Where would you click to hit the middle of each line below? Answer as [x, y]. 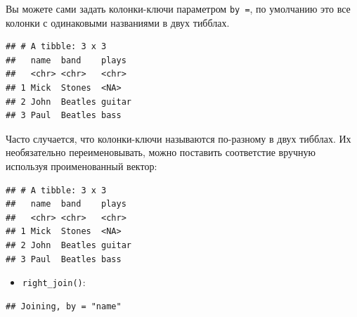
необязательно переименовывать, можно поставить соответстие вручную [161, 152]
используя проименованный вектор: [82, 166]
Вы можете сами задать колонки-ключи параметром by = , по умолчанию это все [178, 8]
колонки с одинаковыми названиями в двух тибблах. [118, 22]
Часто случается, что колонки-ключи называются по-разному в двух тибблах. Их [178, 138]
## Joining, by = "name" [64, 306]
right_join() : [54, 282]
